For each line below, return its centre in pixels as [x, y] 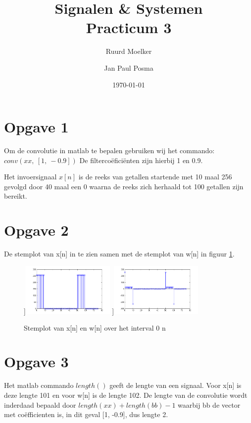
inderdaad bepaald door [40, 404]
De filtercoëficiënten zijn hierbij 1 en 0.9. [141, 160]
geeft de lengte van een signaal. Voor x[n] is [176, 385]
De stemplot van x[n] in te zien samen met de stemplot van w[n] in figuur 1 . [119, 254]
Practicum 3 [129, 27]
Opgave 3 [36, 361]
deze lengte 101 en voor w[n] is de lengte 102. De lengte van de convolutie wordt [126, 395]
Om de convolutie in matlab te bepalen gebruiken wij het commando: [109, 150]
